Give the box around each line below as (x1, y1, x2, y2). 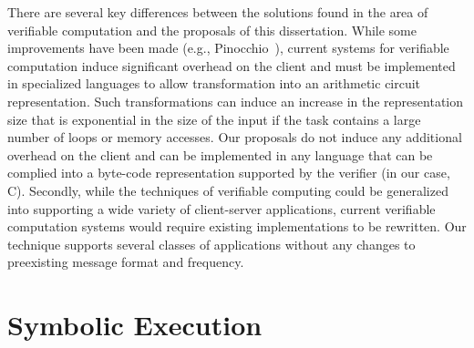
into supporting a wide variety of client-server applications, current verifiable (7, 199, 436, 218)
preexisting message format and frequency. (7, 252, 244, 271)
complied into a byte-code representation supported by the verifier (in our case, (7, 163, 450, 182)
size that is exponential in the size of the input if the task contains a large (7, 109, 421, 128)
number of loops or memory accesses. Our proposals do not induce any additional (7, 128, 462, 147)
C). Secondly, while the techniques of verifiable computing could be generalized (7, 180, 448, 200)
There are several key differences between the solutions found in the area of (7, 3, 428, 21)
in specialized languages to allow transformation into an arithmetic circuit (7, 74, 421, 93)
